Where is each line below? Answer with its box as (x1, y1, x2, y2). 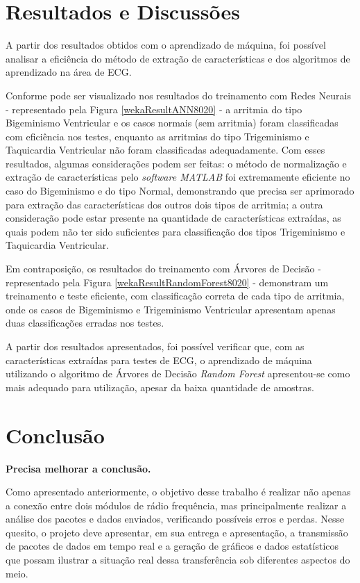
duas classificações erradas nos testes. (6, 315, 164, 330)
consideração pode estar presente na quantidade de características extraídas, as (6, 211, 341, 225)
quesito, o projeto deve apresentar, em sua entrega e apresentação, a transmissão (6, 525, 348, 539)
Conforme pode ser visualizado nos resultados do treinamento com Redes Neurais (6, 88, 351, 102)
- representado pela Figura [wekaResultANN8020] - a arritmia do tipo (6, 101, 302, 116)
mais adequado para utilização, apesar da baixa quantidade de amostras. (6, 379, 314, 394)
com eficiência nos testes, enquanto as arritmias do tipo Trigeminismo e (6, 129, 309, 143)
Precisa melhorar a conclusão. (6, 461, 151, 475)
